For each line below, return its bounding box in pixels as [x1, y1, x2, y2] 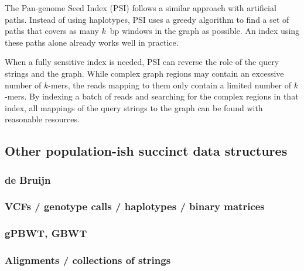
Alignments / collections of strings [5, 253, 171, 267]
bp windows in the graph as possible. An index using [110, 25, 300, 37]
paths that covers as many [5, 25, 99, 37]
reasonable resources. [5, 113, 80, 125]
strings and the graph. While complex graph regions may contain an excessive [5, 67, 284, 79]
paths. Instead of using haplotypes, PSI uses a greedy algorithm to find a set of [5, 13, 289, 25]
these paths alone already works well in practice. [5, 36, 179, 48]
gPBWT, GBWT [5, 226, 87, 241]
